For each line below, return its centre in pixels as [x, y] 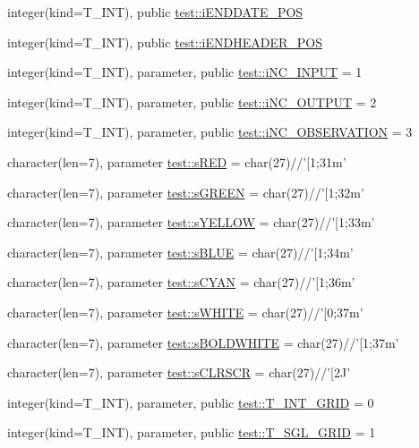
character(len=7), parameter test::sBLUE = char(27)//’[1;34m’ [180, 252]
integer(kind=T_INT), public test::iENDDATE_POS [155, 12]
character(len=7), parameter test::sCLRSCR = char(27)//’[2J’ [179, 372]
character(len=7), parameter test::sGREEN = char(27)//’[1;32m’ [186, 192]
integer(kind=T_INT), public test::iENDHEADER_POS [165, 42]
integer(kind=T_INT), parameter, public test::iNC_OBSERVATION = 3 [210, 132]
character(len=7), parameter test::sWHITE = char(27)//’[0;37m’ [185, 312]
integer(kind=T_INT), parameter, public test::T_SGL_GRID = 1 [192, 432]
